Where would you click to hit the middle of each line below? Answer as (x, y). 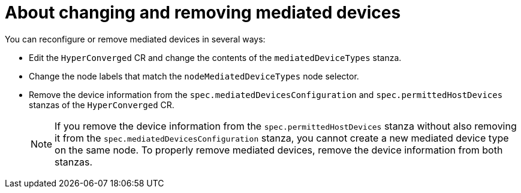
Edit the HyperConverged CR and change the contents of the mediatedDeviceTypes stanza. (215, 57)
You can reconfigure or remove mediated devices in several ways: (135, 39)
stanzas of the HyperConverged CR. (102, 105)
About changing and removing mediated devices (203, 13)
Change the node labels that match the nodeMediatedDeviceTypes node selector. (194, 76)
